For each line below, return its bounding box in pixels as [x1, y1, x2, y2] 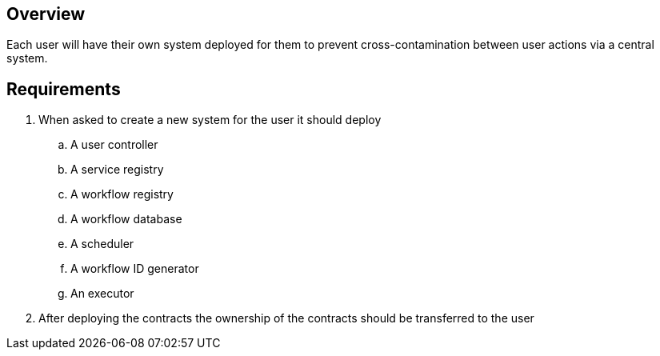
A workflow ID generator [70, 262, 199, 276]
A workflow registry [70, 187, 174, 202]
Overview [6, 4, 86, 24]
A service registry [70, 162, 164, 177]
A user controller [70, 138, 158, 152]
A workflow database [70, 212, 182, 226]
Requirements [6, 78, 121, 99]
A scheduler [70, 237, 134, 251]
